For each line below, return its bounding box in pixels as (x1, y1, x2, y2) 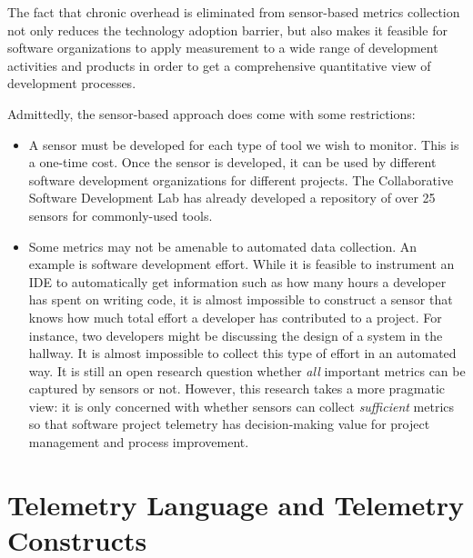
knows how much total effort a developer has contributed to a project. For (28, 307, 442, 326)
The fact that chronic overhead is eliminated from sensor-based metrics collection (7, 3, 460, 21)
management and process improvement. (28, 433, 249, 452)
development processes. (7, 74, 136, 93)
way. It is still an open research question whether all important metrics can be (28, 361, 466, 380)
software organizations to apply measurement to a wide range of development (7, 38, 438, 57)
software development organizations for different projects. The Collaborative (28, 170, 454, 189)
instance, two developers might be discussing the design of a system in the (28, 325, 443, 344)
